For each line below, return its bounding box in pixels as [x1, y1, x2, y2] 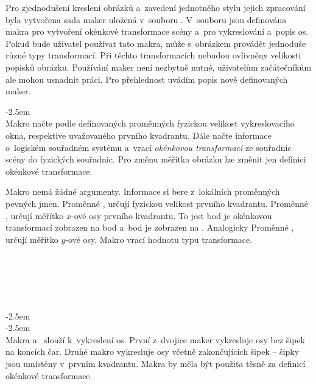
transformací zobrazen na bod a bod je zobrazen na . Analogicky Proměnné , [5, 221, 294, 234]
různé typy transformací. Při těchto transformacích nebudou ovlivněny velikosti [5, 49, 301, 61]
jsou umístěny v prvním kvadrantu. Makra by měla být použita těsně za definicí [5, 357, 306, 370]
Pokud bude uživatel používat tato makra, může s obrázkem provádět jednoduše [5, 37, 306, 49]
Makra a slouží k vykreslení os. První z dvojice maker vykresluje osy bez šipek [5, 333, 306, 346]
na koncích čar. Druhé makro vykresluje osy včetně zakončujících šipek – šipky [5, 345, 300, 358]
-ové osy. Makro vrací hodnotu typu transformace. [65, 232, 253, 245]
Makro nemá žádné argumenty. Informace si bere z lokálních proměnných [5, 185, 280, 198]
